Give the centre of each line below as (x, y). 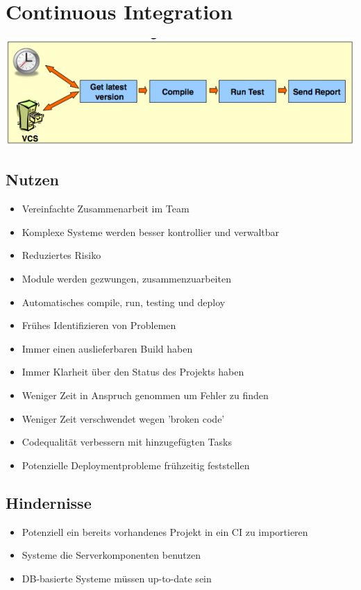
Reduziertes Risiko (61, 255)
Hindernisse (49, 502)
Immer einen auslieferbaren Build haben (107, 348)
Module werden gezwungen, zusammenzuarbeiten (126, 278)
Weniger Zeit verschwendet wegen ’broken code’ (123, 418)
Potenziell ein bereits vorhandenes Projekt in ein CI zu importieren (165, 531)
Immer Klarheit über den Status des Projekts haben (133, 372)
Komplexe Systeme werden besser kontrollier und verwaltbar (151, 231)
